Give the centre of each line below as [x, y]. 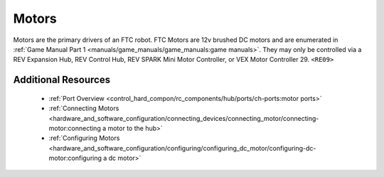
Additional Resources [62, 80]
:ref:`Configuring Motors [84, 138]
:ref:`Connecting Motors [84, 108]
